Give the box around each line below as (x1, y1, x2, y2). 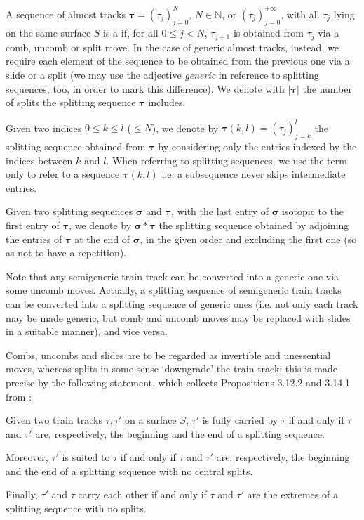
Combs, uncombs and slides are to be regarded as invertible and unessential (6, 347, 331, 362)
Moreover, (6, 450, 48, 464)
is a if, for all (103, 25, 159, 40)
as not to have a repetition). (6, 245, 127, 260)
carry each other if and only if (78, 487, 207, 502)
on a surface (125, 412, 177, 427)
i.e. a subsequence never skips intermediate (161, 167, 346, 181)
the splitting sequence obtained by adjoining (159, 217, 349, 232)
